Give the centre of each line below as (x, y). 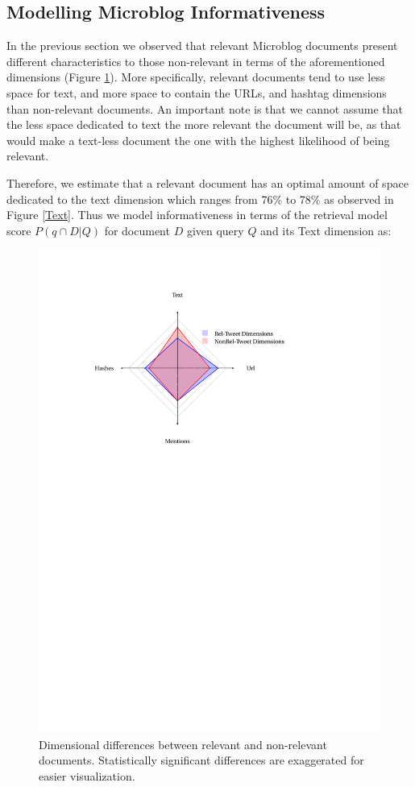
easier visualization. (87, 775)
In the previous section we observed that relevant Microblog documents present (202, 46)
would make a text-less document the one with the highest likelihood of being (198, 140)
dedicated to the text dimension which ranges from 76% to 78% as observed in (200, 199)
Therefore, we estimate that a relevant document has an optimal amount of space (207, 182)
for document (137, 230)
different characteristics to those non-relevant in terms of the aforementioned (196, 61)
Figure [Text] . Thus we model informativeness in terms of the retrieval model (197, 215)
